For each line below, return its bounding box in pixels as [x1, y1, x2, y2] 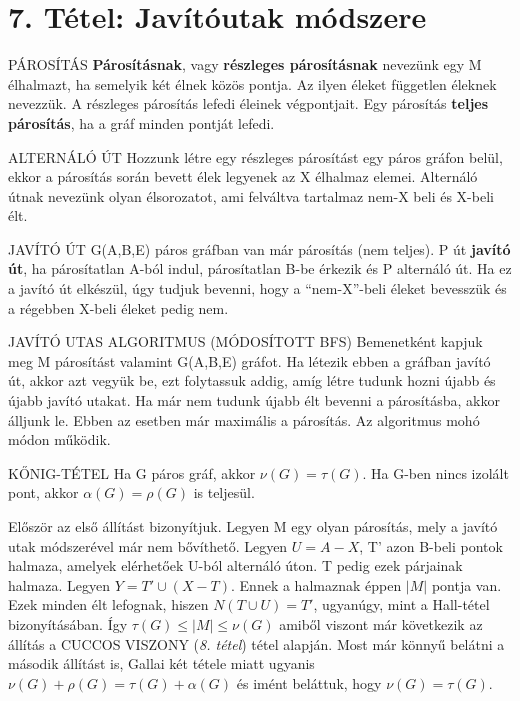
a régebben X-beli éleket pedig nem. [8, 297, 229, 318]
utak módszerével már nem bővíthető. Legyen [8, 535, 288, 556]
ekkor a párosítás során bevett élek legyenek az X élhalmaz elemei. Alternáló [8, 166, 478, 187]
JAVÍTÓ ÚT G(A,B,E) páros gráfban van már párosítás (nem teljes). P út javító [8, 238, 511, 259]
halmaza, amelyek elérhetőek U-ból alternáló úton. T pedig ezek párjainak [8, 555, 463, 576]
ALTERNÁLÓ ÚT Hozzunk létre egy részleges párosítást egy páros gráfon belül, [8, 146, 503, 167]
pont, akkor [8, 482, 79, 503]
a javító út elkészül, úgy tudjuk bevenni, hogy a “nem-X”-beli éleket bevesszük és [8, 278, 507, 299]
